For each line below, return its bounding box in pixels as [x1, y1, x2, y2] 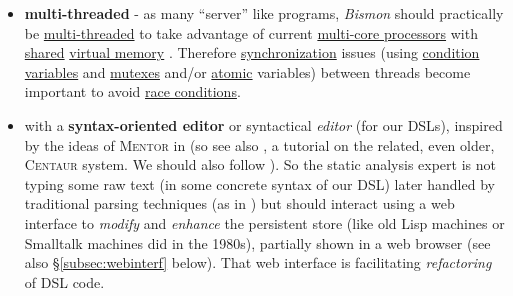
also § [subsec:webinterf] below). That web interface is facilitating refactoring [24, 252, 492, 273]
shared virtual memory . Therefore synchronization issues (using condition [24, 42, 480, 63]
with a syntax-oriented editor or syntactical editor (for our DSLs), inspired [24, 114, 503, 135]
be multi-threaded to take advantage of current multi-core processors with [24, 22, 478, 43]
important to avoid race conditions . [24, 81, 241, 102]
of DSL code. [24, 271, 105, 292]
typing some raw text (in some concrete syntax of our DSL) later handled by [24, 173, 495, 194]
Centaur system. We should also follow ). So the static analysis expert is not [24, 154, 496, 175]
